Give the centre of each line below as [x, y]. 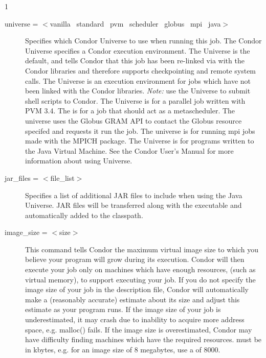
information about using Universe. [79, 161]
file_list [62, 177]
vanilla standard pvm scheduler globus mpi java [135, 23]
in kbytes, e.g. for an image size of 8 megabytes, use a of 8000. [123, 349]
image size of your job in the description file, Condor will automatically [137, 289]
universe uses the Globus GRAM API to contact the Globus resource [134, 120]
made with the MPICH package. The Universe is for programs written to [140, 141]
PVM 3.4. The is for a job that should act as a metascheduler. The [130, 111]
